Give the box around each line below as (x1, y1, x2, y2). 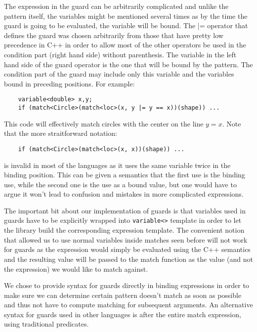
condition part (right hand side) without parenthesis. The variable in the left (4, 49, 237, 59)
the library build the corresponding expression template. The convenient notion (4, 225, 245, 235)
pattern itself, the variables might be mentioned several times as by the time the (4, 10, 248, 21)
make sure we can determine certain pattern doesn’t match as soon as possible (4, 290, 242, 300)
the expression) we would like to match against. (4, 263, 148, 274)
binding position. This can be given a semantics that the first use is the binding (4, 169, 245, 180)
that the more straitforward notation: (4, 128, 117, 138)
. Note (222, 118, 241, 128)
